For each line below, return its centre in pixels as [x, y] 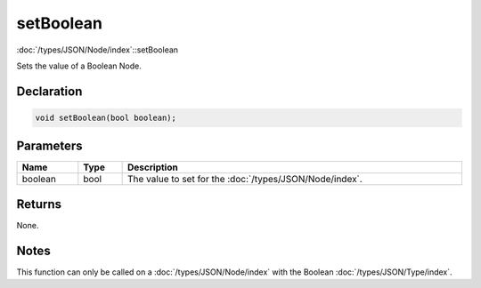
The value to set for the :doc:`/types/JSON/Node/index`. [245, 180]
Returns [39, 204]
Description [153, 167]
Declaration [49, 91]
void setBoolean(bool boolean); [106, 117]
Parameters [49, 146]
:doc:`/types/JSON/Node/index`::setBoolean [97, 50]
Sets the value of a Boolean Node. [79, 66]
